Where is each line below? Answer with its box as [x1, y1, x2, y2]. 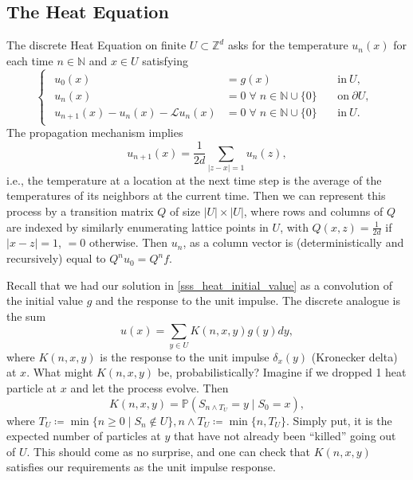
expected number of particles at [6, 427, 161, 444]
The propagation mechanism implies [6, 124, 183, 141]
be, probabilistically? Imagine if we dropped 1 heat [157, 364, 407, 380]
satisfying [142, 52, 188, 68]
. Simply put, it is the [286, 412, 392, 428]
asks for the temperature [227, 37, 348, 53]
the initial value [6, 292, 84, 309]
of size [170, 203, 200, 220]
